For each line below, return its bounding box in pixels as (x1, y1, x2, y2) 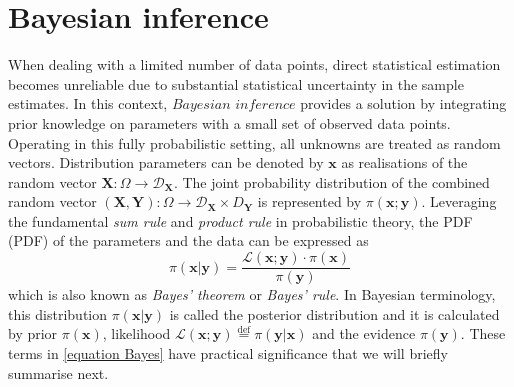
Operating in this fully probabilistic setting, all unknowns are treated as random (8, 132, 501, 153)
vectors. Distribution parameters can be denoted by (8, 152, 324, 173)
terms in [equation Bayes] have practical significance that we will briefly (8, 342, 448, 363)
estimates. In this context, (8, 93, 168, 114)
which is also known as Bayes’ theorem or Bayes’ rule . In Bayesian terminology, (8, 284, 496, 305)
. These (460, 323, 506, 344)
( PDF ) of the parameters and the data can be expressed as (8, 230, 369, 251)
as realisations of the (341, 152, 468, 173)
